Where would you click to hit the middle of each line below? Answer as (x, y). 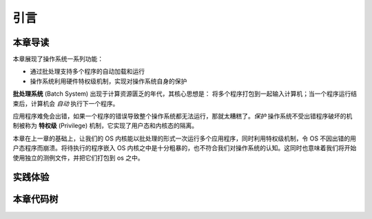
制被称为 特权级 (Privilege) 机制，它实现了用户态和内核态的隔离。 (105, 126)
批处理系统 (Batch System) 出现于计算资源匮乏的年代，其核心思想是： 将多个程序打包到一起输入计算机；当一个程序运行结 (185, 94)
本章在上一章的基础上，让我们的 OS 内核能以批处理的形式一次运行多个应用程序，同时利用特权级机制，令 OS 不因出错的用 (185, 138)
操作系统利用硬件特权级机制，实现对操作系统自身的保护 (108, 81)
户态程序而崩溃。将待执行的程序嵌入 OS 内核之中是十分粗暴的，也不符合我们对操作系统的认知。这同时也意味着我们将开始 (185, 148)
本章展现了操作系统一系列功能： (58, 59)
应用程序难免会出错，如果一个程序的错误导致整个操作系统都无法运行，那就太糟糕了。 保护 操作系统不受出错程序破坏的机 (183, 116)
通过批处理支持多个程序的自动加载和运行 (87, 72)
